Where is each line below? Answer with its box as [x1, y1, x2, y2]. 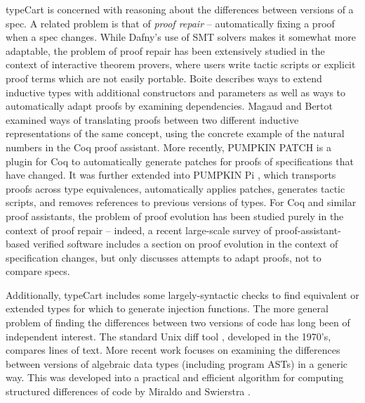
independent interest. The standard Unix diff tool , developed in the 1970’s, [6, 328, 331, 343]
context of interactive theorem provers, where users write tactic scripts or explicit [6, 57, 356, 72]
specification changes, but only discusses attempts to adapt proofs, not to [6, 250, 321, 264]
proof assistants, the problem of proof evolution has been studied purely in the [6, 208, 344, 223]
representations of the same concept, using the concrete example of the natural [6, 126, 345, 141]
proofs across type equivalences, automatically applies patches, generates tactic [6, 181, 345, 196]
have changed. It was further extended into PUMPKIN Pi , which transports [6, 167, 336, 182]
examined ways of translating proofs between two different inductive [6, 112, 299, 127]
